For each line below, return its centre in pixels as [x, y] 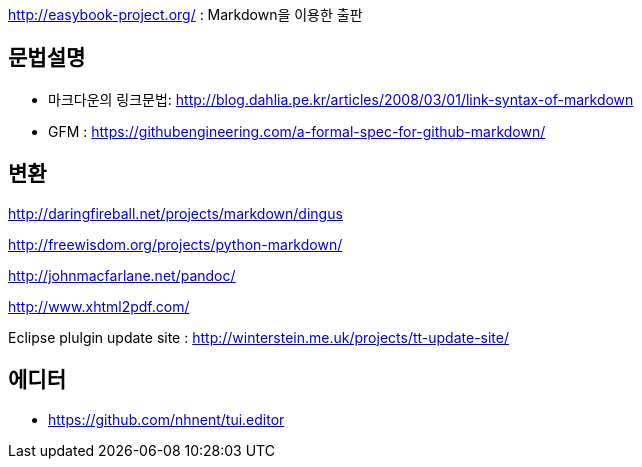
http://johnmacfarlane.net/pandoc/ [122, 275]
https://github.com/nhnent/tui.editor [166, 419]
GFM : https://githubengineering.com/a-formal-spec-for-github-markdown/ [297, 131]
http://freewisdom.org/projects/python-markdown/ [175, 244]
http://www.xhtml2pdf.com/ [99, 306]
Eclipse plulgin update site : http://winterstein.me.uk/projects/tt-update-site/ [259, 337]
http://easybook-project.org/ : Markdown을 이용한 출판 [185, 14]
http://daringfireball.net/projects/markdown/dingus [175, 213]
